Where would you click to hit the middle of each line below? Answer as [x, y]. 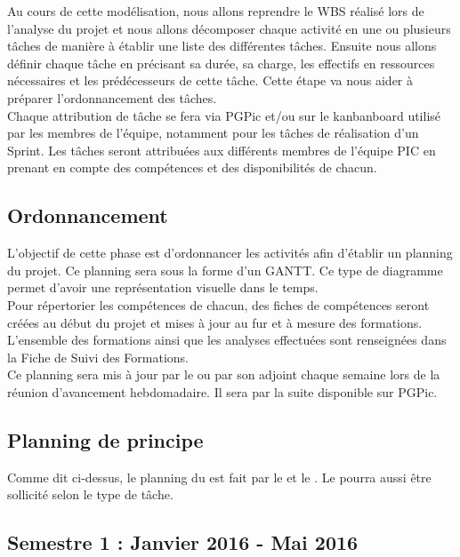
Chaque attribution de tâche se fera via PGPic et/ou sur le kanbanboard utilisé [224, 115]
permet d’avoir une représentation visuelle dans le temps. [163, 287]
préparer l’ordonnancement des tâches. [112, 97]
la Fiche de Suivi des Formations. [98, 357]
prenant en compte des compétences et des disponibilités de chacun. [192, 167]
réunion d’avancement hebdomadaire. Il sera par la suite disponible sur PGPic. [222, 391]
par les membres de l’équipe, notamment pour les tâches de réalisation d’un [213, 133]
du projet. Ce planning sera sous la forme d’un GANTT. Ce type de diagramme [225, 270]
